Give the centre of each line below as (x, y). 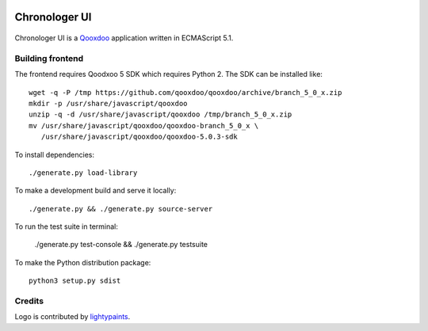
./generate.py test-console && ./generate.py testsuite (121, 245)
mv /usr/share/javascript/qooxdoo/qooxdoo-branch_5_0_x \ (144, 126)
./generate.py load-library (83, 173)
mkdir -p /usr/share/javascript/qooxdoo (108, 103)
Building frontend (49, 58)
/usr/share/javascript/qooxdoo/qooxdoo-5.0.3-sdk (139, 137)
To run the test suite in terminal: (67, 226)
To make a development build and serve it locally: (96, 191)
